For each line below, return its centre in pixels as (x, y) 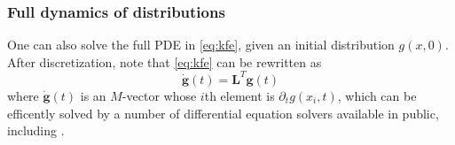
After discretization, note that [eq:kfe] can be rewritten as (165, 61)
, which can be (377, 95)
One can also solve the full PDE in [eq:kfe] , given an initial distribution (201, 45)
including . (36, 130)
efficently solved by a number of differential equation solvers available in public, (223, 113)
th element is (239, 95)
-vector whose (159, 95)
